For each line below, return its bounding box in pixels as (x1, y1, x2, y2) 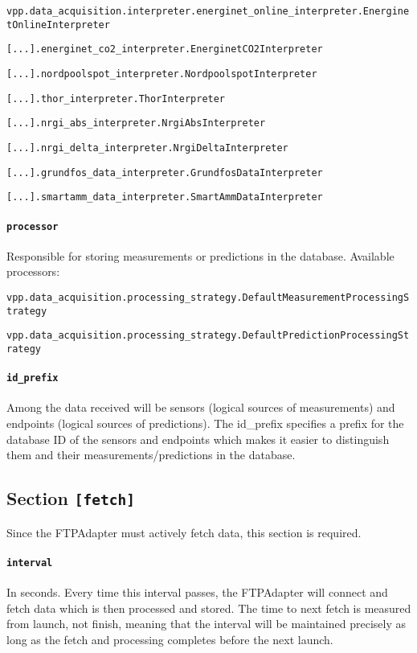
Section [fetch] (6, 486, 136, 511)
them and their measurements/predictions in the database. (6, 446, 296, 463)
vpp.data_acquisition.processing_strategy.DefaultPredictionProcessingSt (6, 330, 410, 342)
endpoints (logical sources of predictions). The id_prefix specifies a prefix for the (6, 415, 404, 432)
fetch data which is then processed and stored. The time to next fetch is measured (6, 599, 411, 616)
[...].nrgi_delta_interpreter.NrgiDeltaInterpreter (6, 142, 288, 154)
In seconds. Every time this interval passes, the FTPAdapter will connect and (6, 584, 388, 601)
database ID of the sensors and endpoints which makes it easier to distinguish (6, 430, 390, 447)
